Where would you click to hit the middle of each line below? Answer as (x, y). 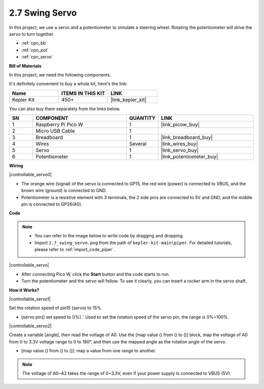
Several (138, 144)
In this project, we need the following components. (60, 75)
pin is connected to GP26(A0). (52, 204)
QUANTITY (142, 118)
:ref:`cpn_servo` (37, 57)
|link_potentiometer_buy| (190, 157)
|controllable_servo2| (30, 326)
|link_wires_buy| (179, 144)
